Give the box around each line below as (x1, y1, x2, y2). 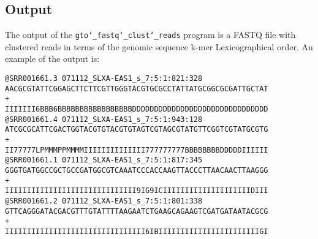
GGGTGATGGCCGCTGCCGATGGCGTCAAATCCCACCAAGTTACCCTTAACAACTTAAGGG (5, 165, 268, 175)
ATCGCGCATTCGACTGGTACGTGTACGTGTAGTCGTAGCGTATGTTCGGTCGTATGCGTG (5, 125, 268, 134)
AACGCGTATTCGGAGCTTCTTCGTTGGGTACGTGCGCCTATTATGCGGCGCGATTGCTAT (5, 84, 268, 93)
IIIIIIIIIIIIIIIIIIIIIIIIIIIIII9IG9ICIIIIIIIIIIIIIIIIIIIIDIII (5, 186, 268, 195)
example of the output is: (5, 52, 100, 65)
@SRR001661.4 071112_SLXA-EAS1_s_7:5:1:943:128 (5, 115, 203, 124)
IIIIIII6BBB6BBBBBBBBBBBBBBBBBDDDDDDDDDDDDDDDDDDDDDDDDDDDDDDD (5, 105, 268, 114)
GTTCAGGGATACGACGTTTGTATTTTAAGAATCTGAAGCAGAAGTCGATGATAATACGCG (5, 207, 268, 216)
